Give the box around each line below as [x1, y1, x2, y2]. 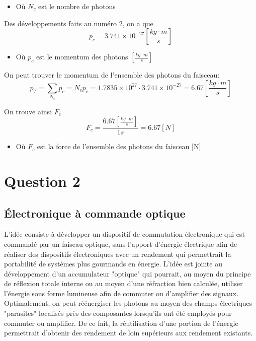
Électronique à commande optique [4, 205, 186, 221]
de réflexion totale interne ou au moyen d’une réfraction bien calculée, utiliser [4, 278, 243, 289]
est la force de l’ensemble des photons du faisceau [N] [37, 141, 201, 152]
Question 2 [4, 170, 80, 191]
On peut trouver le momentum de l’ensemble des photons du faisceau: [4, 70, 220, 80]
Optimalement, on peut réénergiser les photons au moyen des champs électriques [4, 298, 252, 308]
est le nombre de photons [38, 1, 116, 11]
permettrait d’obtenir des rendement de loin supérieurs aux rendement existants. [4, 327, 253, 338]
